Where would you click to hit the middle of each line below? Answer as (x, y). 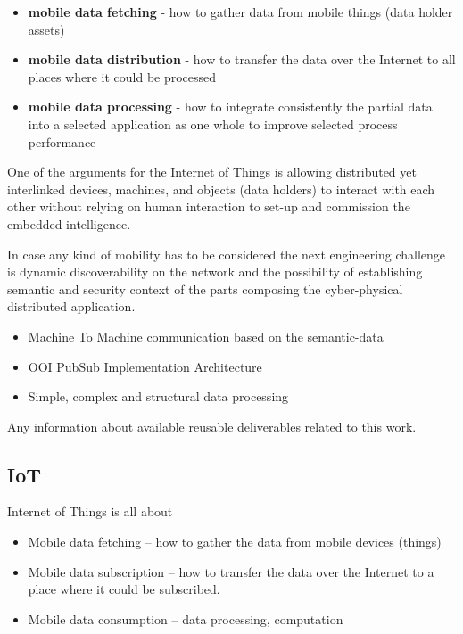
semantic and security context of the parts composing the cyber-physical (205, 288)
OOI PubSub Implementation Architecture (145, 366)
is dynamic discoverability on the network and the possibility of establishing (215, 272)
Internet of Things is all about (90, 511)
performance (62, 141)
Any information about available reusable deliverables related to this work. (212, 426)
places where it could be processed (122, 76)
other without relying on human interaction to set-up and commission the (209, 206)
